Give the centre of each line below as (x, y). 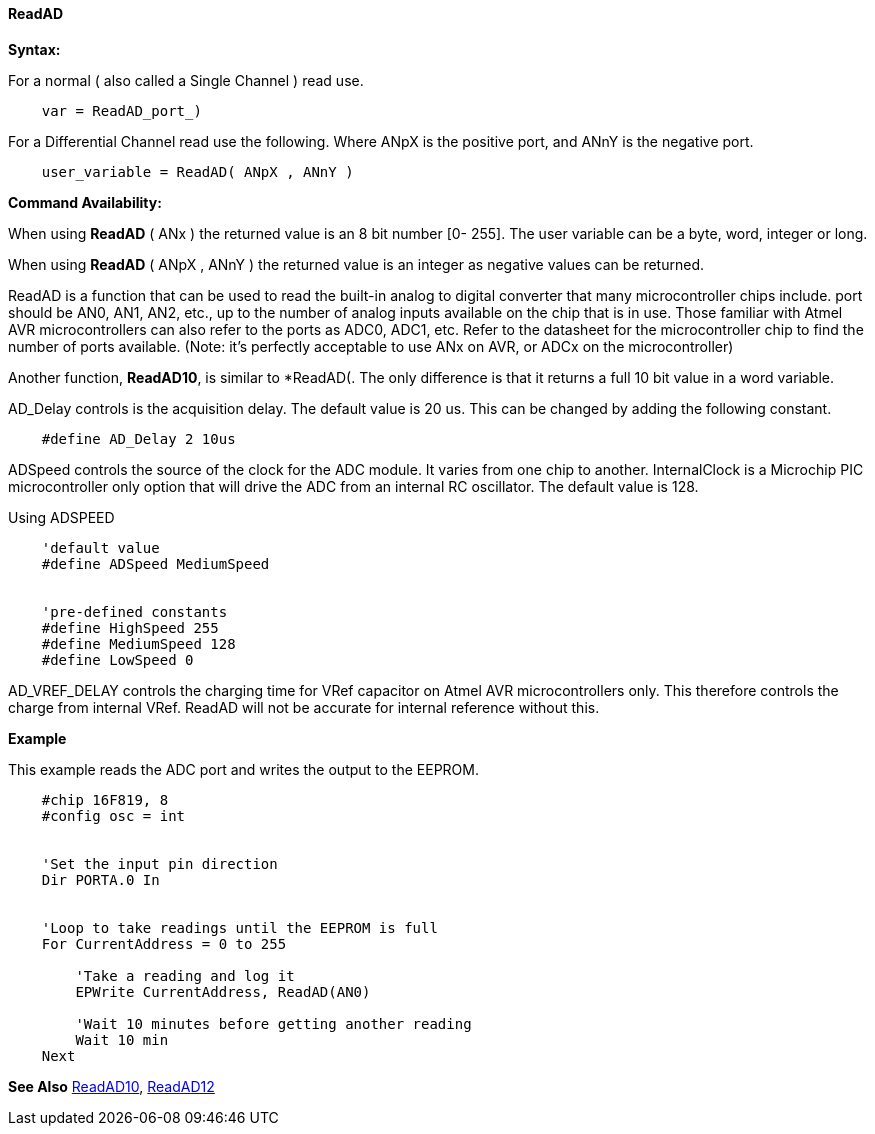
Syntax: (34, 49)
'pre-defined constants (134, 611)
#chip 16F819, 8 (105, 799)
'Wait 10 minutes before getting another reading (273, 1023)
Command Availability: (85, 202)
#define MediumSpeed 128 (138, 643)
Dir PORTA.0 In (100, 879)
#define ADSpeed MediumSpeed (155, 563)
